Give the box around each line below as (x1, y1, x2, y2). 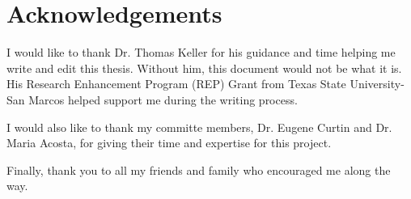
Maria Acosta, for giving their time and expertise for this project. (6, 134, 332, 151)
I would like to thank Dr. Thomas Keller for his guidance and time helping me (6, 44, 396, 61)
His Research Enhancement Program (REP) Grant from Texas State (6, 75, 346, 92)
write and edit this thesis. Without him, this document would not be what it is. (6, 59, 402, 76)
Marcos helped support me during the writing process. (28, 91, 298, 108)
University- (350, 75, 405, 92)
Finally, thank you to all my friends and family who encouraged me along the (6, 161, 391, 178)
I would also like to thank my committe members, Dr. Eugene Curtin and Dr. (6, 118, 392, 135)
